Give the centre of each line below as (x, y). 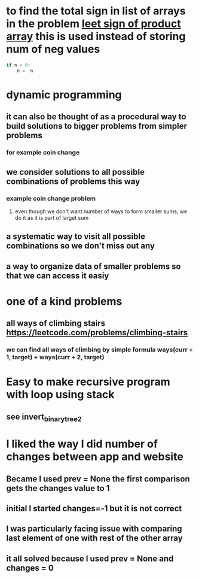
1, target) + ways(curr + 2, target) (55, 357)
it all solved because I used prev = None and (90, 558)
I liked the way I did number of (82, 444)
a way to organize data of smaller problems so (94, 266)
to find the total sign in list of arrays (96, 11)
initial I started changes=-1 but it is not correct (94, 508)
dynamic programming (64, 95)
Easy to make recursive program (88, 382)
